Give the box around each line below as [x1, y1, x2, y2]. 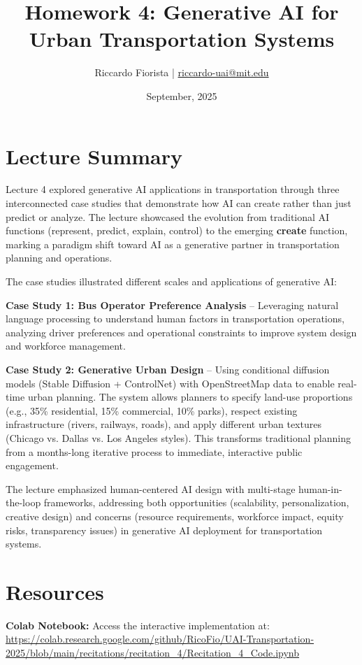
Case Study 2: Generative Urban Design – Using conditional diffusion [6, 362, 330, 376]
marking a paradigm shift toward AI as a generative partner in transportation [6, 236, 340, 251]
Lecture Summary [6, 141, 182, 170]
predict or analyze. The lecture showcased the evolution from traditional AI [6, 209, 330, 224]
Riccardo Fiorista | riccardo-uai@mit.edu [94, 65, 269, 80]
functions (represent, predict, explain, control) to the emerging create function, [6, 223, 348, 238]
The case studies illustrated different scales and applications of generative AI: [6, 274, 337, 288]
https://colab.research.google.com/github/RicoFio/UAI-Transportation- [6, 631, 314, 646]
